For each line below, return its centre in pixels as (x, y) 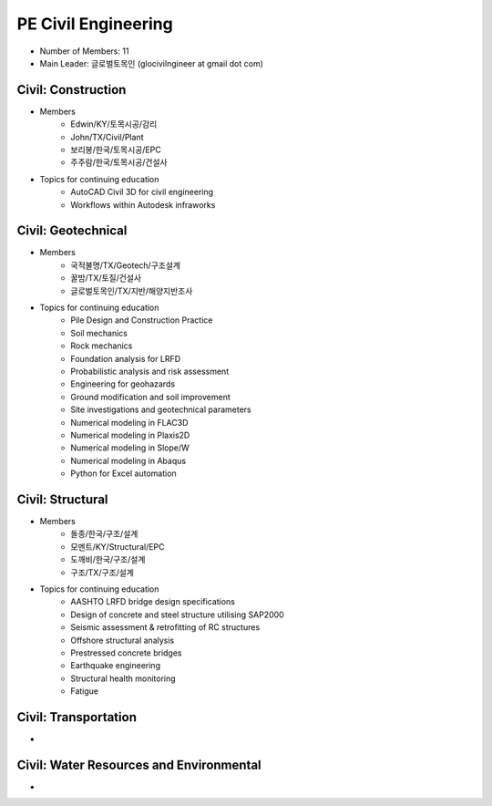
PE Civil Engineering (95, 24)
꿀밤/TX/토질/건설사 (106, 278)
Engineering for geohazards (123, 384)
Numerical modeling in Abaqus (128, 460)
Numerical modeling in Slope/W (130, 448)
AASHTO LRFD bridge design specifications (153, 602)
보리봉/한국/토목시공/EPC (116, 150)
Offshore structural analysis (123, 640)
